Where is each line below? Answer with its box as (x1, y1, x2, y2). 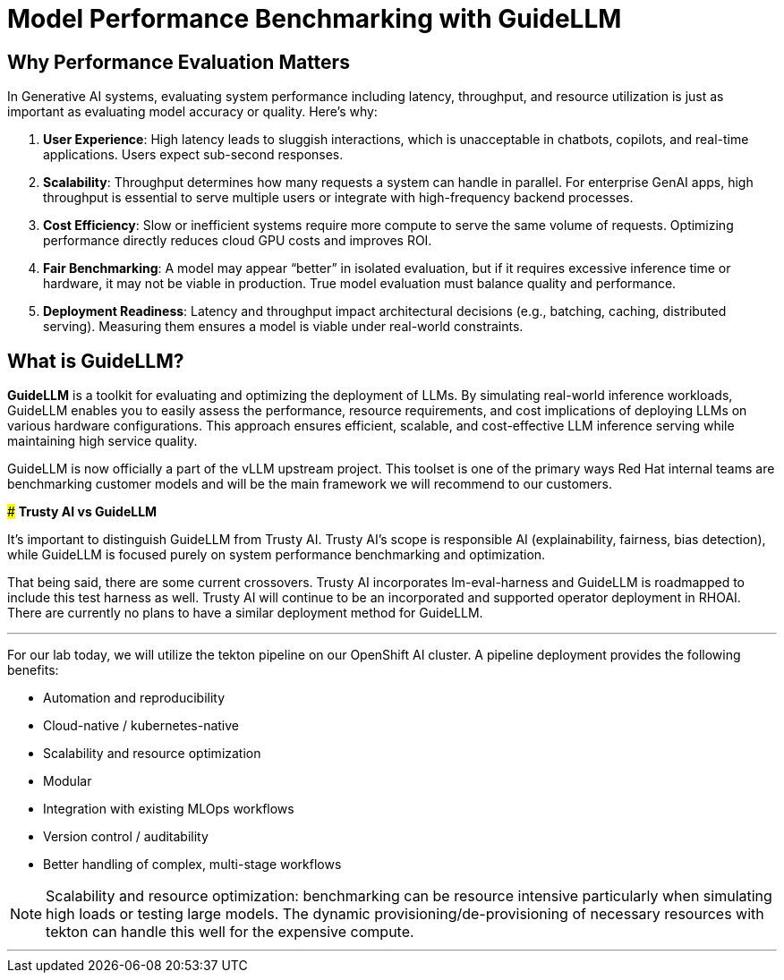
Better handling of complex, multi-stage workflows (43, 856, 342, 873)
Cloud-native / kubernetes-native (43, 718, 239, 734)
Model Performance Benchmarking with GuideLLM (7, 4, 622, 34)
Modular (43, 773, 92, 789)
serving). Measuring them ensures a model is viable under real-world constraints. (43, 319, 524, 335)
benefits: (7, 662, 59, 678)
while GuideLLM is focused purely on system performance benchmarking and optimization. (7, 547, 546, 563)
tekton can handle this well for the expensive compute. (46, 923, 414, 942)
